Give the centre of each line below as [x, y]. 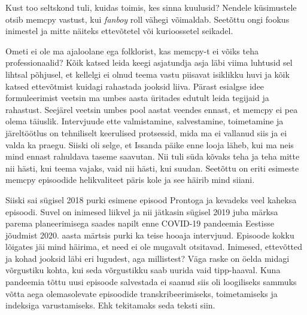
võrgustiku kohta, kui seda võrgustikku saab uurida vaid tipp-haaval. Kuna [143, 270]
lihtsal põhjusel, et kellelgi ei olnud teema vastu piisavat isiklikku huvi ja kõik [148, 74]
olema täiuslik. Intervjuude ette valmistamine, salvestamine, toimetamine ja [145, 121]
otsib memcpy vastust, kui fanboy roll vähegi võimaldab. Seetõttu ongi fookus [148, 19]
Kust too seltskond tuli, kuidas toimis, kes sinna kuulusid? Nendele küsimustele [151, 7]
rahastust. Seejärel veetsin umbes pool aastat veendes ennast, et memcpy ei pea [152, 109]
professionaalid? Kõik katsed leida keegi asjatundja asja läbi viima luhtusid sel [149, 62]
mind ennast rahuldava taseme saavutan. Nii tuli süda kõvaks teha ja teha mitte [153, 156]
